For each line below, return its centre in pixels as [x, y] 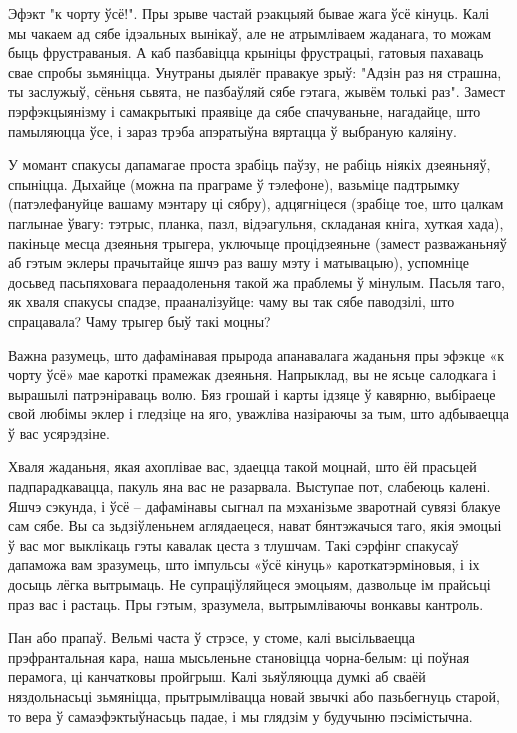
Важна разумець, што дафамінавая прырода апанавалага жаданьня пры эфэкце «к [256, 354]
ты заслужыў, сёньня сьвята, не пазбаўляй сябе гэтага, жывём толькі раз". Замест [257, 91]
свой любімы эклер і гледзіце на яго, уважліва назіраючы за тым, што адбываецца [258, 413]
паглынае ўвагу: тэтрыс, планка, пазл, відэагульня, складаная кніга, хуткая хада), [256, 222]
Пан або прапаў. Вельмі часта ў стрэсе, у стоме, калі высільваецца [212, 637]
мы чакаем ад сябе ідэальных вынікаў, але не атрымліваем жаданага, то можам [250, 32]
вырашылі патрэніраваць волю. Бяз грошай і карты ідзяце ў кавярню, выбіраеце [252, 393]
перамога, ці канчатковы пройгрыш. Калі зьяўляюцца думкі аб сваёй [217, 676]
